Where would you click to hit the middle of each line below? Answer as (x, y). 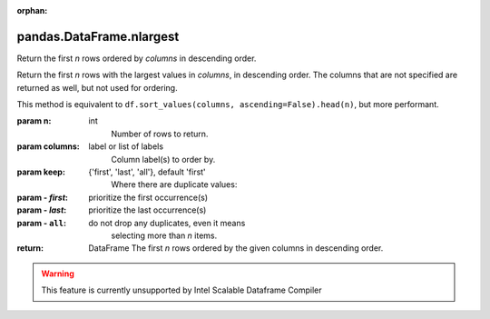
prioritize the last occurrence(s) (147, 210)
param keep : (41, 172)
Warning (58, 274)
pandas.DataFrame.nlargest (98, 36)
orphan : (32, 10)
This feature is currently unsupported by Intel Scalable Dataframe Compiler (181, 290)
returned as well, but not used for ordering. (97, 87)
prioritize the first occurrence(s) (148, 197)
